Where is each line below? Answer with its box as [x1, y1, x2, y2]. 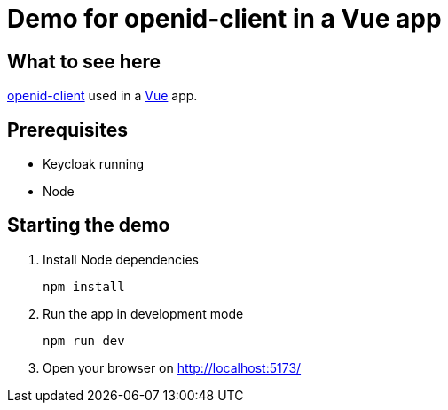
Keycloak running [43, 156, 145, 172]
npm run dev [43, 333, 125, 348]
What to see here [7, 50, 161, 73]
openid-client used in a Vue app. [7, 88, 198, 104]
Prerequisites [7, 118, 128, 141]
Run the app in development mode [43, 305, 244, 321]
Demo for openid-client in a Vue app [7, 4, 442, 34]
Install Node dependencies [43, 251, 199, 267]
